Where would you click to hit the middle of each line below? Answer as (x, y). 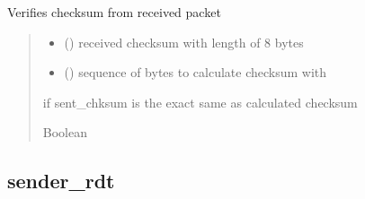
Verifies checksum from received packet (114, 12)
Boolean (65, 132)
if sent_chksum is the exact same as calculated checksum (200, 102)
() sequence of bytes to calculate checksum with (196, 72)
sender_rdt (61, 181)
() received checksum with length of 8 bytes (184, 42)
